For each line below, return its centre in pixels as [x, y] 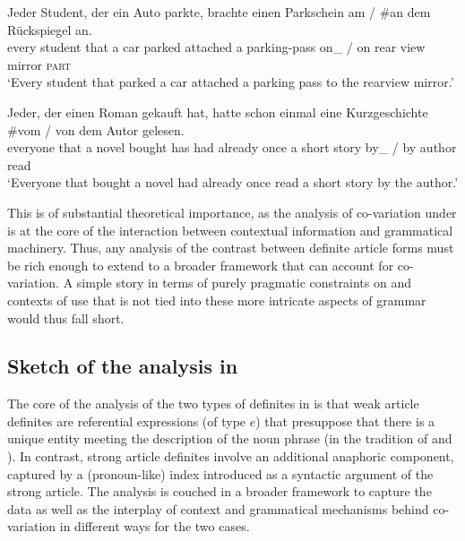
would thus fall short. [66, 318]
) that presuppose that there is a [345, 421]
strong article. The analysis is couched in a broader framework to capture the [220, 491]
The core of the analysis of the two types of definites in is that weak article [213, 404]
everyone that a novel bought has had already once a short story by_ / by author [232, 147]
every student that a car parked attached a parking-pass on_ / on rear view [216, 47]
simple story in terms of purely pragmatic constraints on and [244, 283]
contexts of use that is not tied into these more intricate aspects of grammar [217, 300]
